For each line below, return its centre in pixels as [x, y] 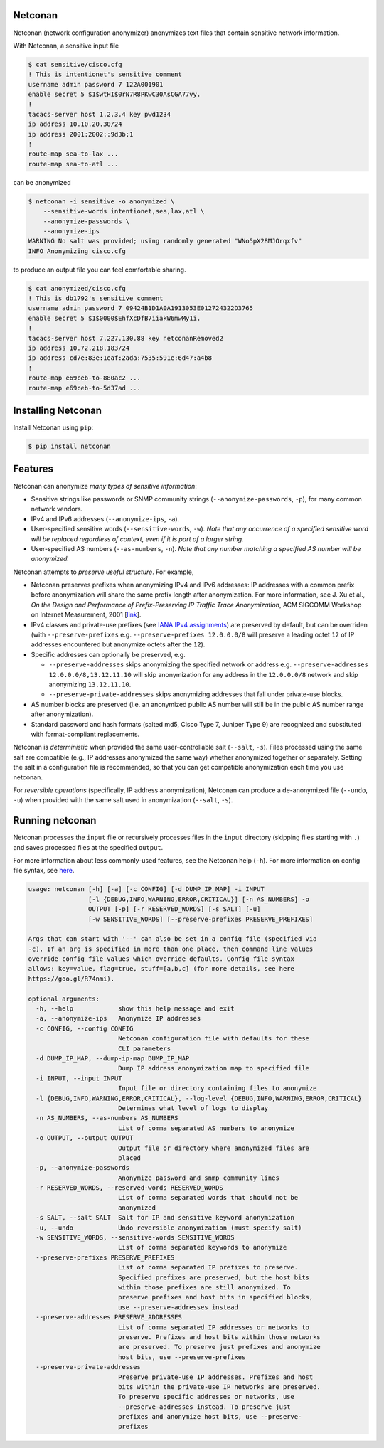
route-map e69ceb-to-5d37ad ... [85, 388]
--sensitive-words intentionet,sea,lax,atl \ [124, 211]
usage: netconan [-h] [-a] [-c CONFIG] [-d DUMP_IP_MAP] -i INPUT [146, 889]
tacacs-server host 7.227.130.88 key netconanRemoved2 [126, 338]
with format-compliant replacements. [85, 734]
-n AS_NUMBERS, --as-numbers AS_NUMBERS [107, 1118]
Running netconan [55, 820]
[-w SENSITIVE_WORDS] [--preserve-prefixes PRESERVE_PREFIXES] [201, 919]
